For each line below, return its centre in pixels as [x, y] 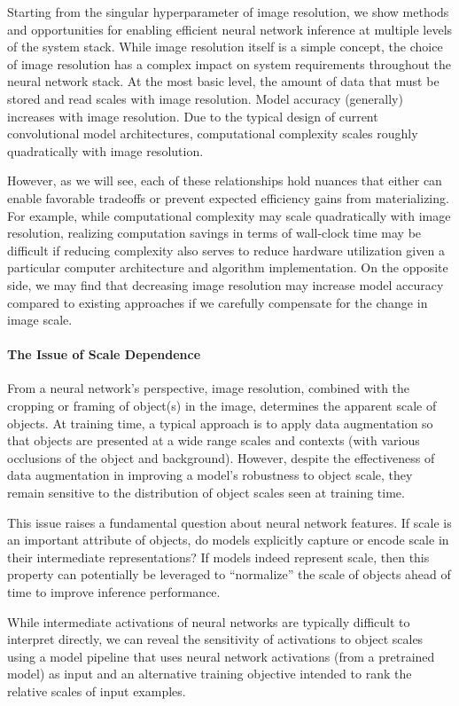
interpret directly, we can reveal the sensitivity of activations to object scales [215, 639]
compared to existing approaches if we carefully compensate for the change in [218, 302]
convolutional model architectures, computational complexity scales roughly [213, 133]
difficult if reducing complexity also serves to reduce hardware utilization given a [226, 250]
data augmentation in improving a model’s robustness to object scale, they [210, 475]
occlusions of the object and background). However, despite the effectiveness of [221, 457]
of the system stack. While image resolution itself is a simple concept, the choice [225, 47]
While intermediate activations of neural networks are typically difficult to [209, 621]
